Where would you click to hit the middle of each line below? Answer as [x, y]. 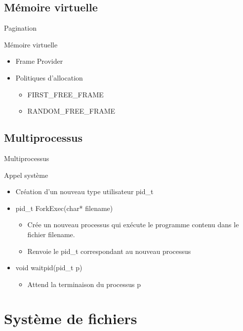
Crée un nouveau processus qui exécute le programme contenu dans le [133, 225]
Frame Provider [39, 61]
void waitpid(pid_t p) [49, 268]
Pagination [20, 28]
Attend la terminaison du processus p [84, 284]
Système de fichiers [71, 318]
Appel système [26, 175]
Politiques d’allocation [49, 77]
